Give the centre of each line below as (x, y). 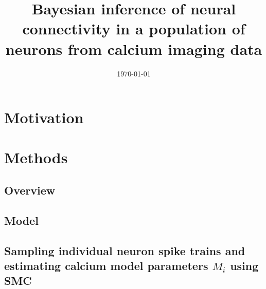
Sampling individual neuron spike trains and (125, 250)
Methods (36, 157)
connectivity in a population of (134, 28)
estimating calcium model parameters (106, 265)
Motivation (44, 117)
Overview (30, 190)
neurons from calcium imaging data (134, 49)
